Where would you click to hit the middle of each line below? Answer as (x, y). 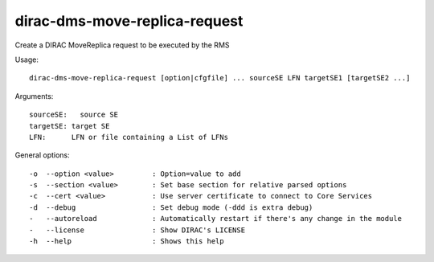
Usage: (27, 59)
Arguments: (34, 96)
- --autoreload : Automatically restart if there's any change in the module (215, 219)
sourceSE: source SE (74, 115)
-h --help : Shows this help (127, 242)
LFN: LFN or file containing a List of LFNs (129, 137)
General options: (42, 155)
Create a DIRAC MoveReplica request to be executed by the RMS (122, 45)
